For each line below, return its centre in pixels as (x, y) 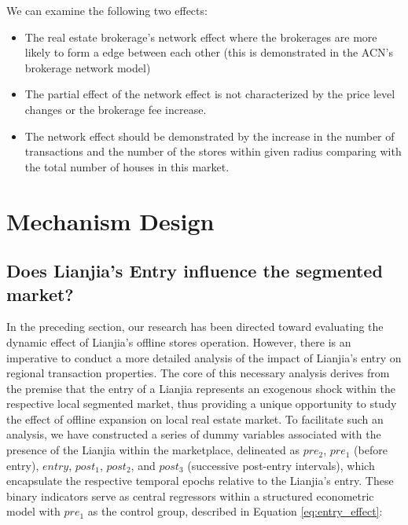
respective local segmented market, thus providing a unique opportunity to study (202, 404)
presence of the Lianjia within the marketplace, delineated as (153, 450)
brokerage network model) (88, 67)
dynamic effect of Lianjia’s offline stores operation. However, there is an (179, 341)
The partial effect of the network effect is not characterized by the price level (210, 94)
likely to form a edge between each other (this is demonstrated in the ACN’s (209, 52)
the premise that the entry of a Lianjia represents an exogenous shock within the (201, 388)
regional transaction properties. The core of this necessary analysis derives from (198, 373)
